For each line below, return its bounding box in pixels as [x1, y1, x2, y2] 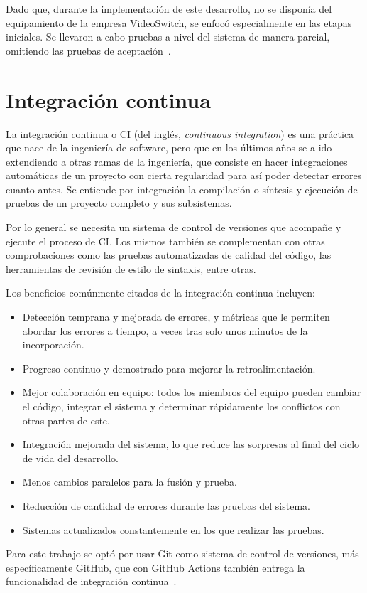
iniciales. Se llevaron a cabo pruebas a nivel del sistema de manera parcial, [6, 29, 330, 44]
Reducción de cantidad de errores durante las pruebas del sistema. [22, 498, 310, 513]
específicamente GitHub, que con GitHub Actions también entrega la [6, 560, 305, 575]
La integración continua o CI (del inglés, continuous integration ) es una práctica [6, 126, 354, 141]
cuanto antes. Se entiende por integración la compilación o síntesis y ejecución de [6, 181, 358, 196]
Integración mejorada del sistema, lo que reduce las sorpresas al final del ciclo [22, 437, 360, 452]
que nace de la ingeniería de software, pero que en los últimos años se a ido [6, 140, 332, 155]
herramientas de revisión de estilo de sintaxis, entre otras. [6, 261, 256, 276]
